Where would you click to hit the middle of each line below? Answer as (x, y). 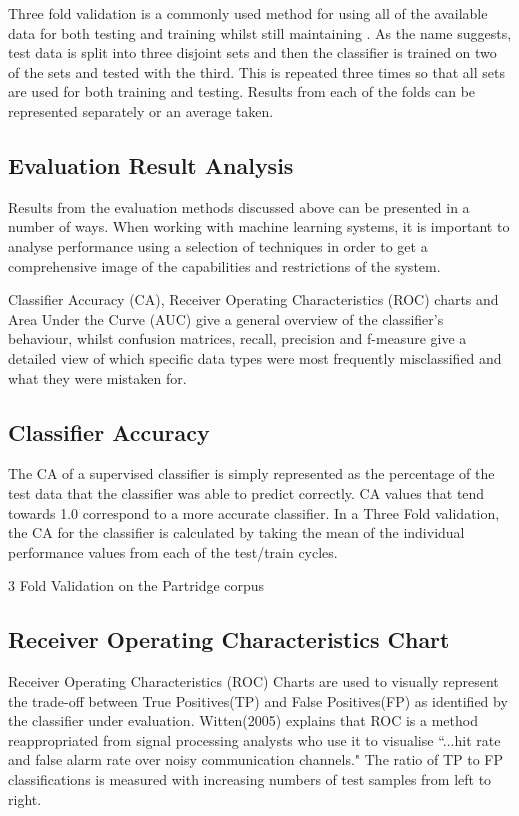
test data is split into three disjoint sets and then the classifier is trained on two (252, 52)
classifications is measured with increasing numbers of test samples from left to (250, 779)
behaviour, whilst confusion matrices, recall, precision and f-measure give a (237, 338)
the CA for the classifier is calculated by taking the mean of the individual (236, 532)
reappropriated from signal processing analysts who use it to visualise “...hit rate (254, 739)
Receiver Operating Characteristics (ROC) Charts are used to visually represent (253, 681)
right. (25, 798)
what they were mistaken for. (97, 377)
